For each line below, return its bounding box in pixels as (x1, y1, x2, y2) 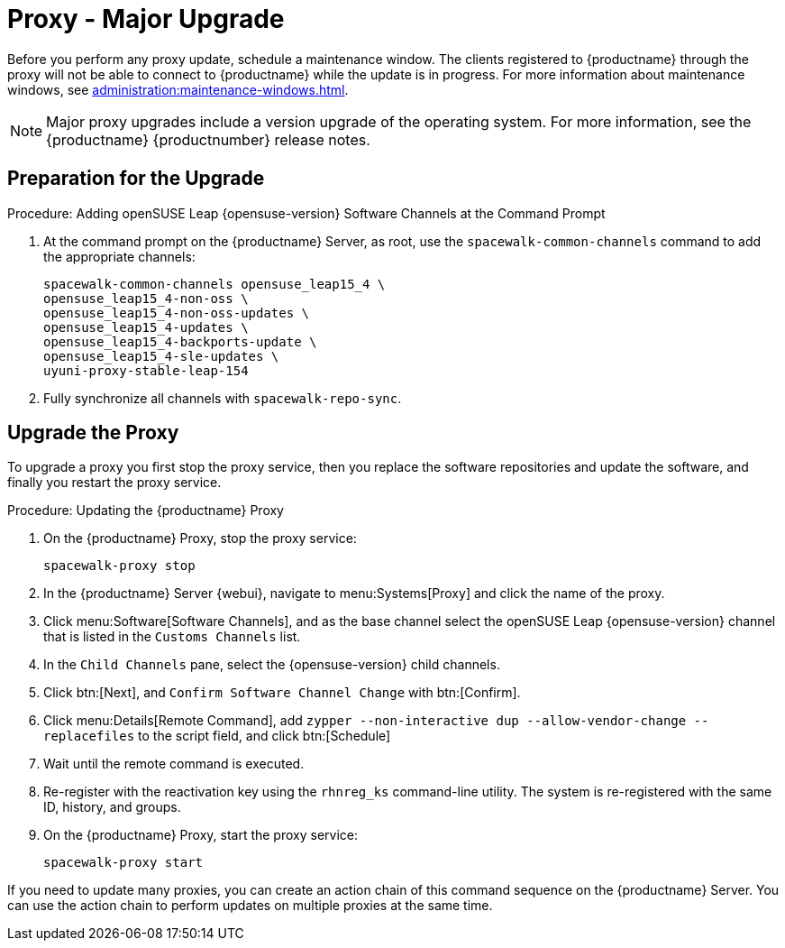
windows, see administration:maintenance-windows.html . (7, 81, 349, 97)
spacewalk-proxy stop (43, 558, 196, 574)
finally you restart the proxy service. (7, 474, 222, 491)
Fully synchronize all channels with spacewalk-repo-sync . (43, 390, 402, 406)
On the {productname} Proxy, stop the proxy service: (43, 530, 357, 547)
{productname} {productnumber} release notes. (46, 130, 370, 149)
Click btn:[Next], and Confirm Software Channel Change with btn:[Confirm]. (43, 685, 521, 701)
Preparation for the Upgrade (7, 167, 265, 190)
